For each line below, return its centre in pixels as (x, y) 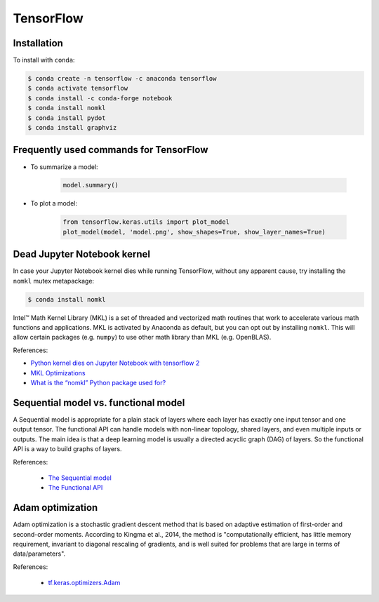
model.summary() (91, 185)
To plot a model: (54, 203)
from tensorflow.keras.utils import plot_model (146, 222)
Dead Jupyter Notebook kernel (82, 254)
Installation (38, 43)
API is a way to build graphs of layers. (67, 449)
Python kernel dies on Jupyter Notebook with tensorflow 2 (115, 363)
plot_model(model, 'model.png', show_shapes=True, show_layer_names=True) (194, 232)
